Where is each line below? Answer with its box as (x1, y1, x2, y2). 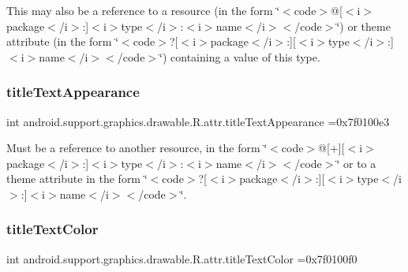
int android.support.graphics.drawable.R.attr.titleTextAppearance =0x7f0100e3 (6, 113, 390, 129)
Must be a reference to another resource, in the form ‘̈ (6, 140, 268, 156)
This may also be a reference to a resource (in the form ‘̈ (6, 2, 280, 18)
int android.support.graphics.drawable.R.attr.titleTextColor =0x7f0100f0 (6, 250, 357, 266)
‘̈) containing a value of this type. (159, 48, 320, 65)
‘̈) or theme (336, 17, 391, 34)
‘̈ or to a (336, 155, 376, 171)
